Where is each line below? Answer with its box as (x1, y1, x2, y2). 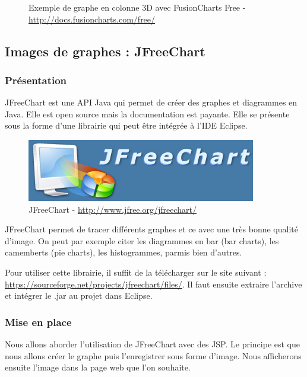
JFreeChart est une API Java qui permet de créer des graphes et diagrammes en (5, 96, 297, 108)
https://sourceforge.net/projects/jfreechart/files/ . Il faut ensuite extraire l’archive (5, 277, 302, 290)
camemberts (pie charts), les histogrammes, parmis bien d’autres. (5, 246, 242, 258)
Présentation (5, 72, 67, 87)
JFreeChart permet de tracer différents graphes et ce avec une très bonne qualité (5, 223, 298, 235)
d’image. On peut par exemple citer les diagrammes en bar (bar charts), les (5, 234, 279, 247)
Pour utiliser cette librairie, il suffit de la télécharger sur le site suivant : (5, 266, 267, 278)
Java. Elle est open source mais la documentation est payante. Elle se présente (5, 107, 290, 120)
